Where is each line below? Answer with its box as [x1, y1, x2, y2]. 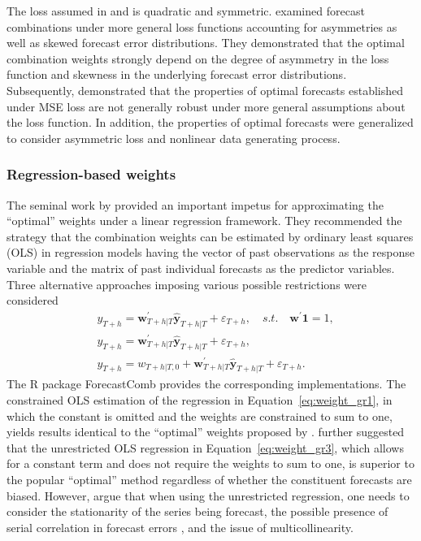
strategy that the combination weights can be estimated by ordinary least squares [7, 227, 414, 245]
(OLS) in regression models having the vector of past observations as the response [7, 244, 414, 261]
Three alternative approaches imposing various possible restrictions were [7, 275, 367, 292]
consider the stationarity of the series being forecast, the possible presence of [7, 503, 388, 520]
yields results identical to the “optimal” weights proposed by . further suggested [7, 423, 405, 440]
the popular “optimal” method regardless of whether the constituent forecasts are [7, 471, 412, 487]
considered [7, 292, 59, 309]
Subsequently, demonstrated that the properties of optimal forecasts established [7, 81, 404, 98]
